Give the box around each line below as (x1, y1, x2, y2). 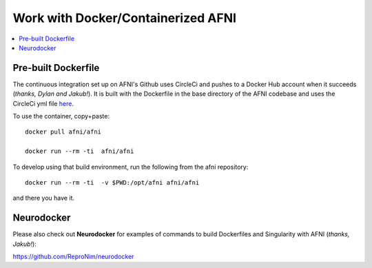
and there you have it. (12, 194, 75, 203)
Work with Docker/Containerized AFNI (12, 10, 237, 25)
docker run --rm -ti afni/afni (25, 147, 134, 155)
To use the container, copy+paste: (12, 112, 110, 121)
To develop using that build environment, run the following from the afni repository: (12, 163, 249, 171)
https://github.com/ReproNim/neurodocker (12, 252, 134, 261)
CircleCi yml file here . (12, 99, 74, 107)
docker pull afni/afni (25, 128, 102, 136)
